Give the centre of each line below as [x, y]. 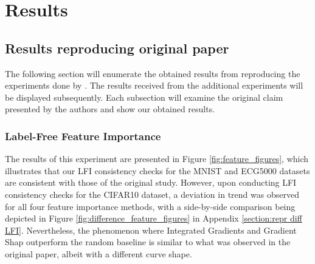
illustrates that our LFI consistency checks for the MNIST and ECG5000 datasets [157, 170]
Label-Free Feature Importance [83, 136]
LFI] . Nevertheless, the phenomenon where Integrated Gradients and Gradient [151, 230]
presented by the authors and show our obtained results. [110, 109]
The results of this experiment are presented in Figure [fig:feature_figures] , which [157, 159]
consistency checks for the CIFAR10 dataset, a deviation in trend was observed [152, 194]
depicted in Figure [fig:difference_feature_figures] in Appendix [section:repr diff [154, 218]
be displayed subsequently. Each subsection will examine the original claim [144, 97]
